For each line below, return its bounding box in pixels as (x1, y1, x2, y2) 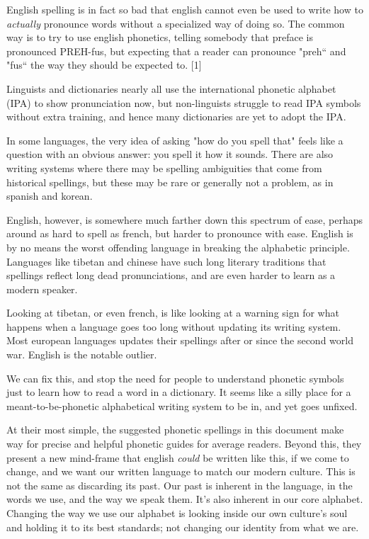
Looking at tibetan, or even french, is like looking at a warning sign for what (6, 305, 339, 320)
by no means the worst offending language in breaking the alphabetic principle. (6, 239, 350, 254)
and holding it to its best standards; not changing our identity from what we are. (6, 519, 359, 534)
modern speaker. (6, 281, 78, 296)
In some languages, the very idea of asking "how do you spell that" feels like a (6, 132, 344, 147)
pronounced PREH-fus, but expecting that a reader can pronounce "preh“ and (6, 43, 346, 58)
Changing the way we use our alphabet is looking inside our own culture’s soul (6, 506, 348, 520)
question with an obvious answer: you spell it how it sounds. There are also (6, 147, 334, 161)
